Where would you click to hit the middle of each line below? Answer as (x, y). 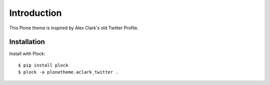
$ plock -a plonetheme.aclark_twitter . (68, 72)
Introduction (35, 13)
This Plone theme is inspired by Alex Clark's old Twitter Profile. (74, 28)
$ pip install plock (43, 65)
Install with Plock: (27, 54)
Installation (27, 42)
